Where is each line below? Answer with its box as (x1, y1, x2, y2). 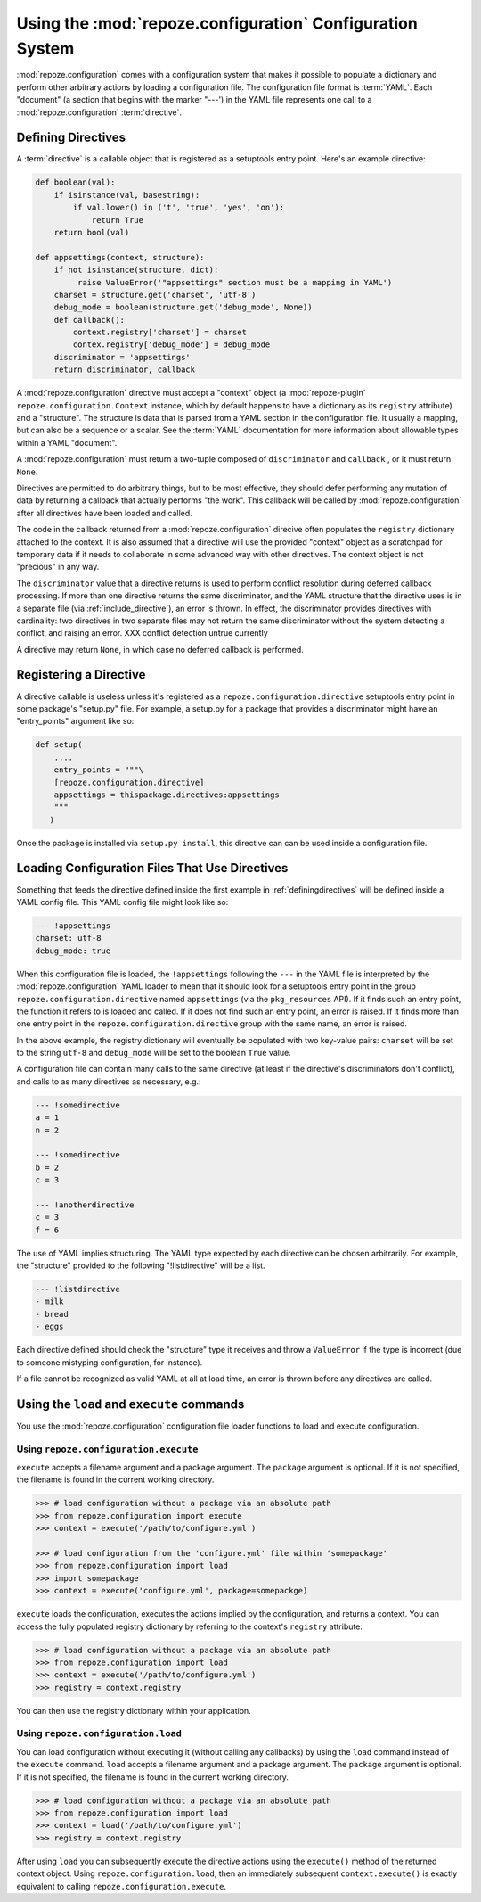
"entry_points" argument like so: (16, 716, 135, 727)
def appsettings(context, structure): (35, 252, 205, 262)
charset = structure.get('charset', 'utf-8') (53, 290, 257, 300)
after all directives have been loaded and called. (16, 507, 193, 518)
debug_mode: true (35, 945, 111, 956)
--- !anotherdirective (35, 1199, 135, 1210)
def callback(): (53, 315, 125, 325)
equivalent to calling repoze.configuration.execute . (16, 1881, 227, 1891)
